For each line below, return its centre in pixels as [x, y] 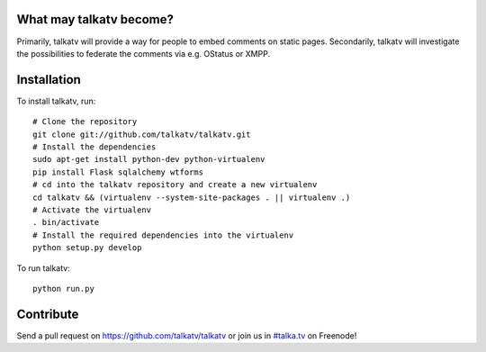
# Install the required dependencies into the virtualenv [163, 235]
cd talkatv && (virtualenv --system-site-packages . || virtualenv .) [192, 197]
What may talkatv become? [95, 19]
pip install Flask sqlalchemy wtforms [118, 172]
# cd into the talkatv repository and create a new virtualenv [175, 185]
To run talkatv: [44, 268]
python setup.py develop [87, 248]
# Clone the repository [85, 122]
